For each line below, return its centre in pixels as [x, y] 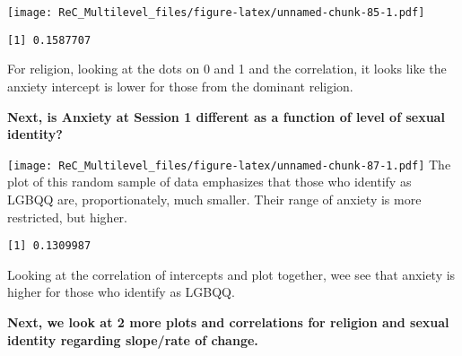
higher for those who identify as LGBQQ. [121, 292]
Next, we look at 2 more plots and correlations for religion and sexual [228, 321]
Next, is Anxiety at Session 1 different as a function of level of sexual [226, 116]
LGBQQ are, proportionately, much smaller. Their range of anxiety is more [214, 199]
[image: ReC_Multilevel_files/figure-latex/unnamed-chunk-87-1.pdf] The [229, 164]
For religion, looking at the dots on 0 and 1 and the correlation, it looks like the [227, 69]
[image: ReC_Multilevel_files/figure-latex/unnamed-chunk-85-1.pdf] [216, 13]
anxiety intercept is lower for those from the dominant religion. [180, 86]
